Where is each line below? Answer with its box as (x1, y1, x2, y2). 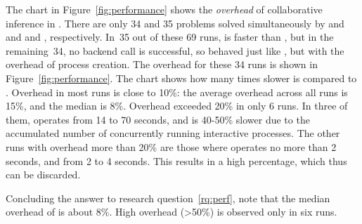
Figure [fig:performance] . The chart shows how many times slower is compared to (6, 70, 357, 85)
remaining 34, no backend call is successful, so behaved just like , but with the (6, 43, 344, 58)
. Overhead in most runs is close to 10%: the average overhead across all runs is (6, 84, 348, 99)
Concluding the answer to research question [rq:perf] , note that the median (6, 190, 330, 205)
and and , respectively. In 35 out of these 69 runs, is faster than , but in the (6, 29, 334, 44)
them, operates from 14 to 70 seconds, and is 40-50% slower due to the (6, 112, 310, 126)
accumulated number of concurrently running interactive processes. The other (6, 126, 340, 140)
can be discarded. (6, 167, 81, 182)
